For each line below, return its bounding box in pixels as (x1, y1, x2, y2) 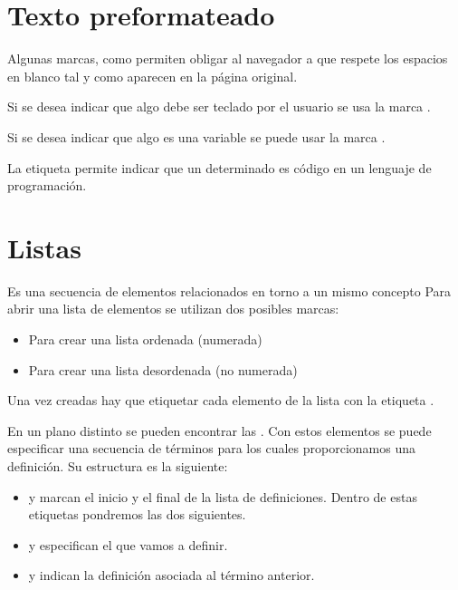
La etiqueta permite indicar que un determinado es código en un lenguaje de (7, 158, 432, 177)
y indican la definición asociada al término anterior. (28, 566, 315, 585)
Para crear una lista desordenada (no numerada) (28, 360, 298, 379)
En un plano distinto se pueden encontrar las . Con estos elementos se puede (7, 421, 432, 440)
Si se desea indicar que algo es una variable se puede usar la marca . (7, 127, 386, 146)
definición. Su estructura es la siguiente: (7, 456, 228, 475)
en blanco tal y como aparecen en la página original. (7, 66, 298, 85)
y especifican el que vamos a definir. (28, 535, 228, 554)
